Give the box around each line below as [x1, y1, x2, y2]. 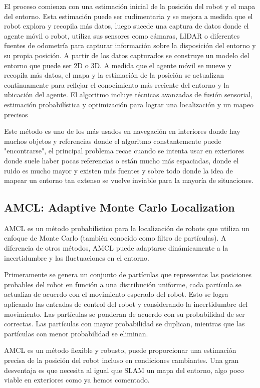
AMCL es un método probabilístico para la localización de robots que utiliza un [4, 223, 249, 233]
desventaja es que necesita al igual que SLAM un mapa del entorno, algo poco [4, 364, 244, 375]
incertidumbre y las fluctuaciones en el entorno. [4, 252, 149, 263]
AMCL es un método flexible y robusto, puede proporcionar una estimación [4, 345, 236, 355]
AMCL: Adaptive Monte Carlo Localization [4, 200, 235, 215]
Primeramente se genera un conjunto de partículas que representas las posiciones [4, 269, 252, 280]
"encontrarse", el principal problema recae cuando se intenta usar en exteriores [4, 145, 244, 156]
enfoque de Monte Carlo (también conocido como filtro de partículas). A [4, 233, 226, 243]
